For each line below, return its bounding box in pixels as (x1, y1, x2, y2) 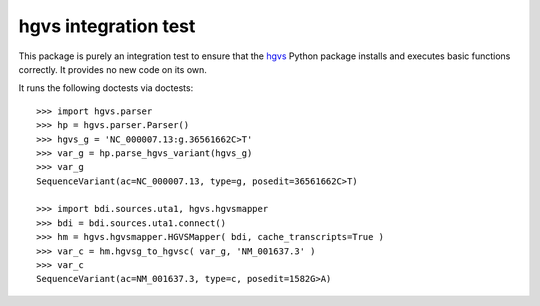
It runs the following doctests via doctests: (18, 82, 194, 94)
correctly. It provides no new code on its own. (18, 63, 207, 75)
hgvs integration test (18, 15, 196, 37)
